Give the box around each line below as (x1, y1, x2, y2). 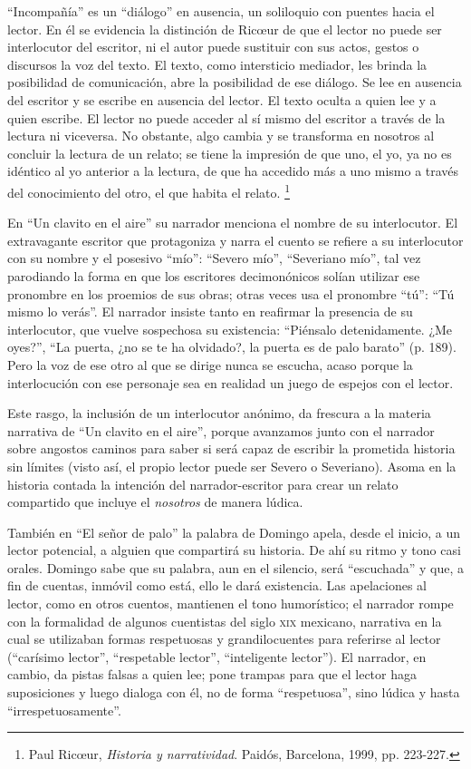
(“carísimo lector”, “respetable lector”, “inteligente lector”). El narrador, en (7, 647, 427, 666)
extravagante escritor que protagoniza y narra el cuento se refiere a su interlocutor (7, 230, 464, 249)
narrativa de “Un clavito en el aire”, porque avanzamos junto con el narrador (7, 421, 435, 440)
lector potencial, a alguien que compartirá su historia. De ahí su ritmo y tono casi (7, 540, 461, 560)
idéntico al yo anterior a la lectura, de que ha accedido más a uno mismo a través (7, 161, 459, 180)
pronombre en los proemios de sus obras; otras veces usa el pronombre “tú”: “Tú (7, 284, 455, 303)
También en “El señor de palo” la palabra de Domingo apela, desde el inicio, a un (7, 522, 460, 541)
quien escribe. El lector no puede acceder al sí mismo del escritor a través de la (7, 108, 446, 127)
